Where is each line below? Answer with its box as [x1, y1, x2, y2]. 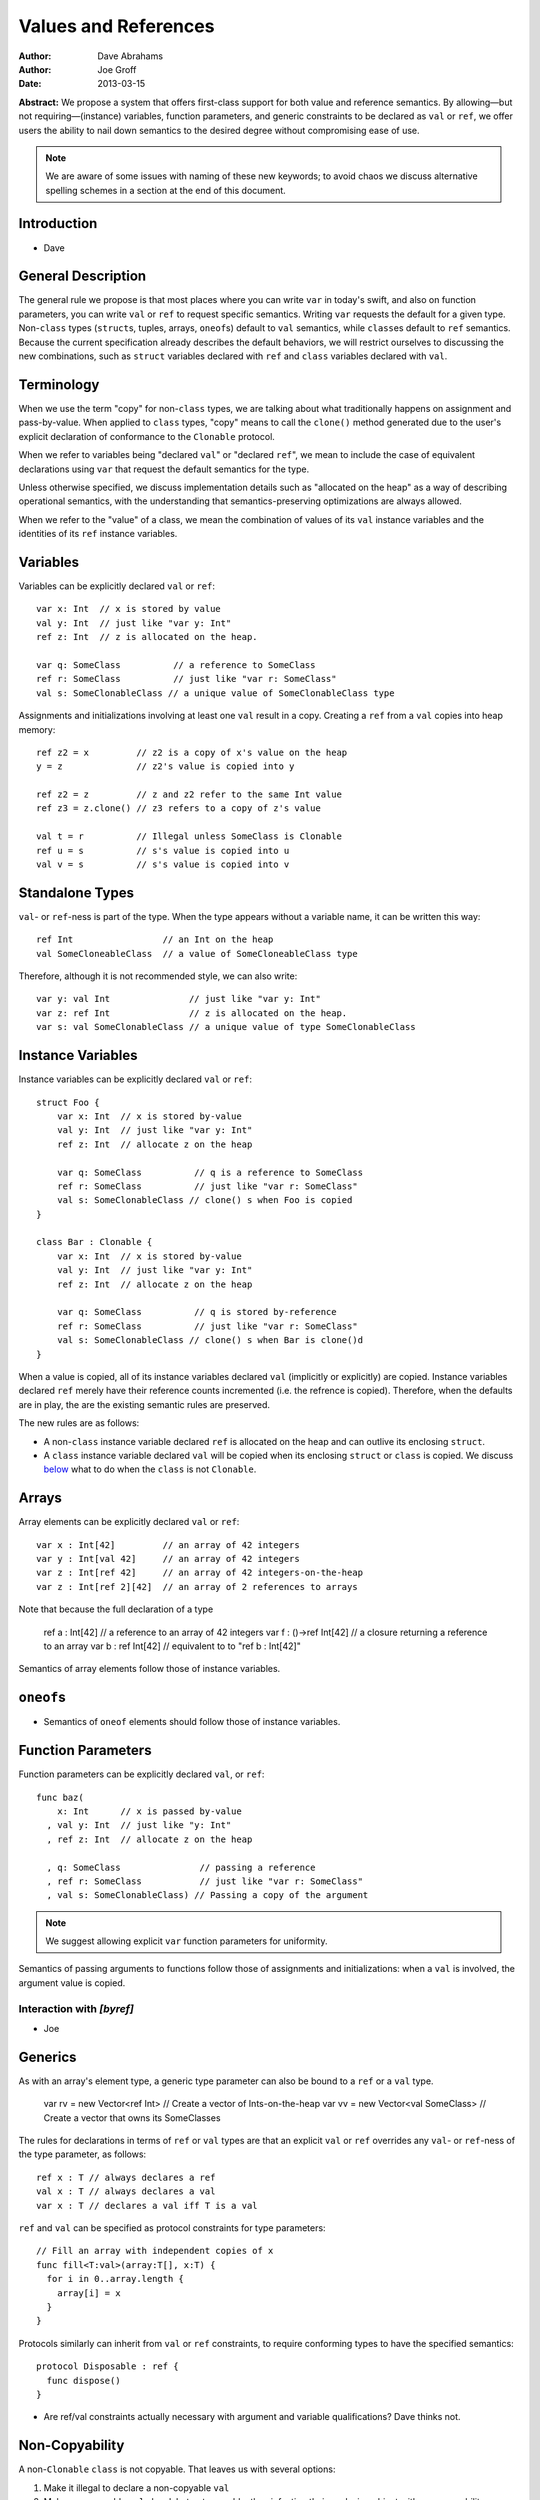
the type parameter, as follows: [18, 2148, 147, 2160]
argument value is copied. [18, 1976, 126, 1989]
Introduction [18, 215, 98, 232]
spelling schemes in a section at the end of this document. [45, 184, 287, 196]
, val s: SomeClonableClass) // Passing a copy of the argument [46, 1890, 369, 1901]
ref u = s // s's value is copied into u [36, 845, 290, 856]
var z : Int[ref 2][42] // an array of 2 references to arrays [36, 1581, 359, 1592]
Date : [18, 78, 42, 90]
